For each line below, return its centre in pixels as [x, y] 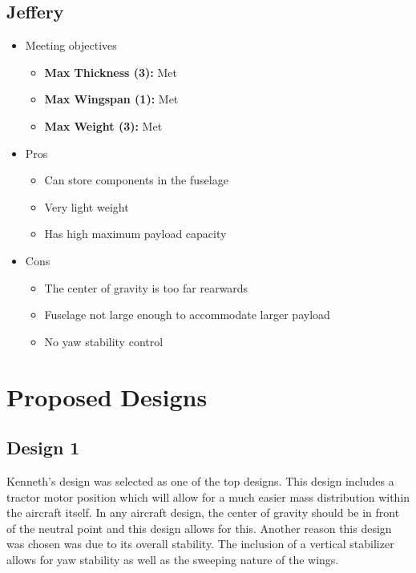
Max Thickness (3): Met [111, 72]
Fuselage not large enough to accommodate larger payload [187, 315]
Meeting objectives [71, 45]
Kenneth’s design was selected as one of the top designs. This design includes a [200, 480]
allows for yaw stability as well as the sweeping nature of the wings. [173, 559]
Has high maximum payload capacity [135, 234]
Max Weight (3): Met [103, 125]
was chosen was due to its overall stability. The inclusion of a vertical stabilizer [200, 544]
